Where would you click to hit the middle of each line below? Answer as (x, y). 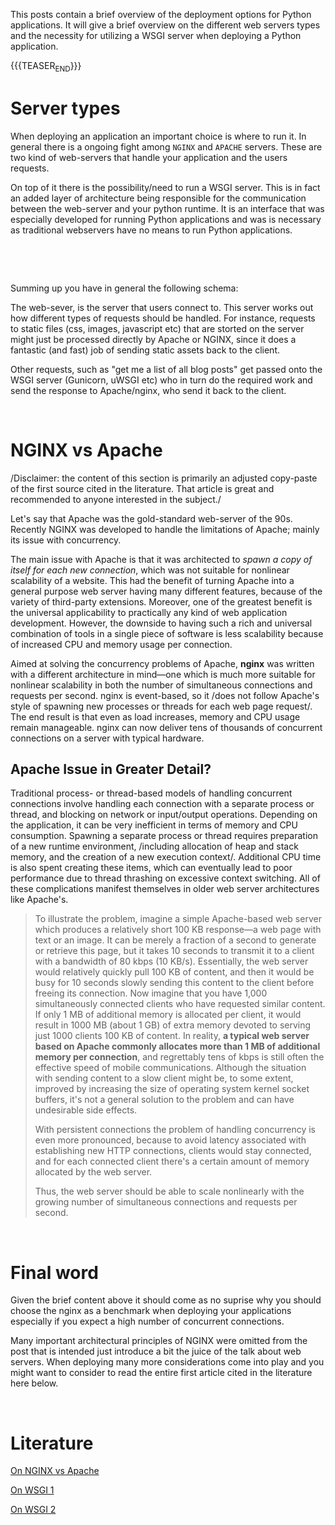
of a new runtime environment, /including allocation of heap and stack (154, 846)
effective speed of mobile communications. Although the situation (170, 1068)
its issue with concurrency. (66, 540)
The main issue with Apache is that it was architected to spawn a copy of (161, 559)
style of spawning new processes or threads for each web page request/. (161, 706)
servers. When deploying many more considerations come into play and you (167, 1362)
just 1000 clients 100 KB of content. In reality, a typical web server (172, 1036)
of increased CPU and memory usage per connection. (121, 644)
